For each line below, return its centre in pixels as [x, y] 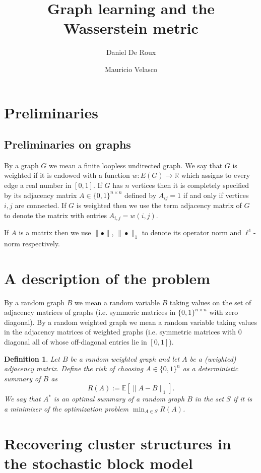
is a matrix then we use [55, 232]
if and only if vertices [216, 195]
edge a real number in [38, 185]
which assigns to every [216, 175]
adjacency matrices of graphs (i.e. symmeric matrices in [90, 312]
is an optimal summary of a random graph [119, 399]
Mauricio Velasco [131, 69]
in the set [209, 399]
